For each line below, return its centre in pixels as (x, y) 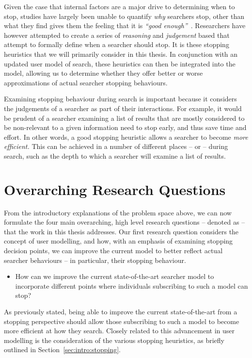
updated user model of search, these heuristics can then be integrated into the (120, 63)
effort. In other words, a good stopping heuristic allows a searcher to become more (126, 137)
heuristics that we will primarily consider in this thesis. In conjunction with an (121, 54)
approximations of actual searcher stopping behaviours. (86, 82)
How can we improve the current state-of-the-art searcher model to (115, 276)
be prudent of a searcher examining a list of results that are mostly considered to (124, 118)
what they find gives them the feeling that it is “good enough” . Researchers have (125, 25)
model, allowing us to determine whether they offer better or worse (103, 73)
